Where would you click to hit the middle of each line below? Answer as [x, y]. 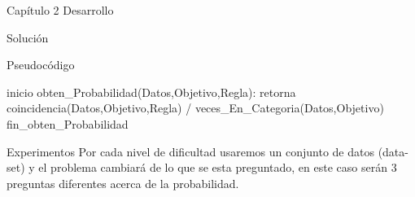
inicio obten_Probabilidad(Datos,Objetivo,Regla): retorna [151, 92]
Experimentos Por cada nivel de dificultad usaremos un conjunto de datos [190, 151]
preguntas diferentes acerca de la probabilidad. [123, 183]
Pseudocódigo [41, 65]
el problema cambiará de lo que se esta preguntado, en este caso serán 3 [218, 167]
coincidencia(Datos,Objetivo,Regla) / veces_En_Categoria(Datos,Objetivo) [195, 108]
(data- [393, 151]
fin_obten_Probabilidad [68, 123]
